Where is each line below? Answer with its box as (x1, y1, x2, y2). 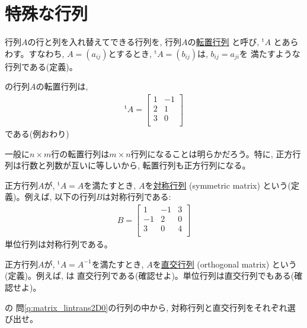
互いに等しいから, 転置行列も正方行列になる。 (71, 159, 251, 171)
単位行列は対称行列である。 (5, 238, 113, 250)
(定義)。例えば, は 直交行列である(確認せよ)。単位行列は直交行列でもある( (5, 269, 295, 282)
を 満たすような (239, 47, 300, 59)
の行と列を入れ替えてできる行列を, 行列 (27, 36, 182, 48)
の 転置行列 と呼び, (187, 36, 260, 48)
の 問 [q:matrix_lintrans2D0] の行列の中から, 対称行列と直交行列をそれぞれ (5, 301, 287, 313)
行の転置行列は (51, 147, 110, 160)
